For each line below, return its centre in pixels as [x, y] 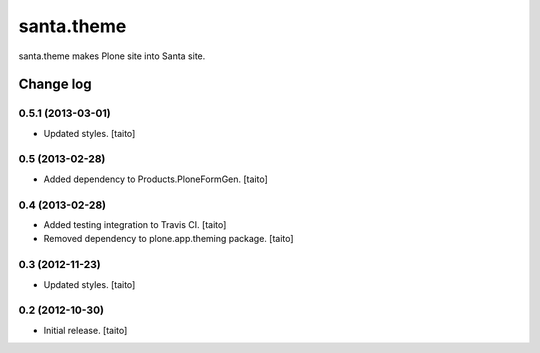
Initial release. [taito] [85, 330]
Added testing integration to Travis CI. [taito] [135, 224]
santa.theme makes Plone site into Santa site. [112, 56]
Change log [55, 84]
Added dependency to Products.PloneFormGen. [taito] [156, 179]
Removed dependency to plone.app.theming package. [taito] [168, 239]
